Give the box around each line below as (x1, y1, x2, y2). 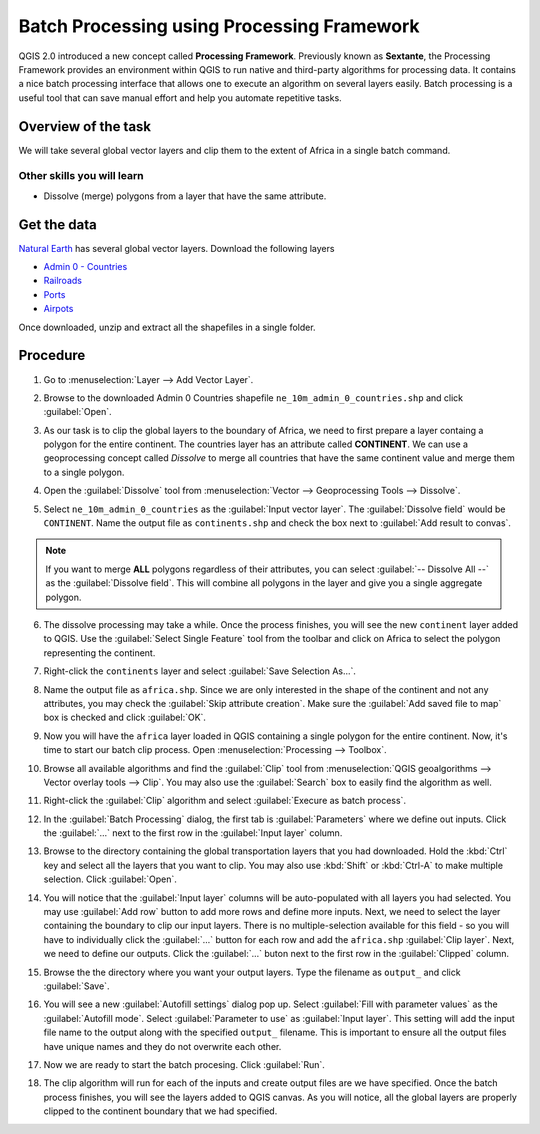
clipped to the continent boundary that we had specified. (43, 1105, 278, 1117)
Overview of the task (18, 118, 152, 135)
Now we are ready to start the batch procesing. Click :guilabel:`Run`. (43, 1058, 325, 1070)
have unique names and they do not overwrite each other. (43, 1040, 282, 1052)
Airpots (43, 303, 74, 315)
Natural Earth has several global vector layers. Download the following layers (18, 242, 335, 254)
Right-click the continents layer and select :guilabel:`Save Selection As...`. (43, 665, 357, 677)
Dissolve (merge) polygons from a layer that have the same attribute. (43, 190, 327, 202)
